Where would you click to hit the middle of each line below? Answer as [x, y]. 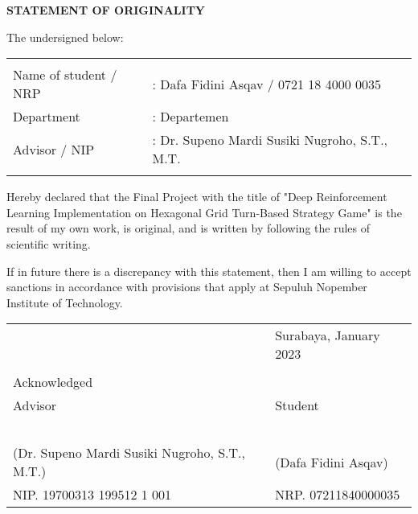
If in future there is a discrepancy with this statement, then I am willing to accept [209, 271]
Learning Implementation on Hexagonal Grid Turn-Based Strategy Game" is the [204, 212]
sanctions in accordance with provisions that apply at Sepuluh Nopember [187, 287]
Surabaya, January [328, 335]
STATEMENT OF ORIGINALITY [106, 10]
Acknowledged [53, 382]
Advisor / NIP [54, 149]
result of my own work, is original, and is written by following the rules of [189, 228]
